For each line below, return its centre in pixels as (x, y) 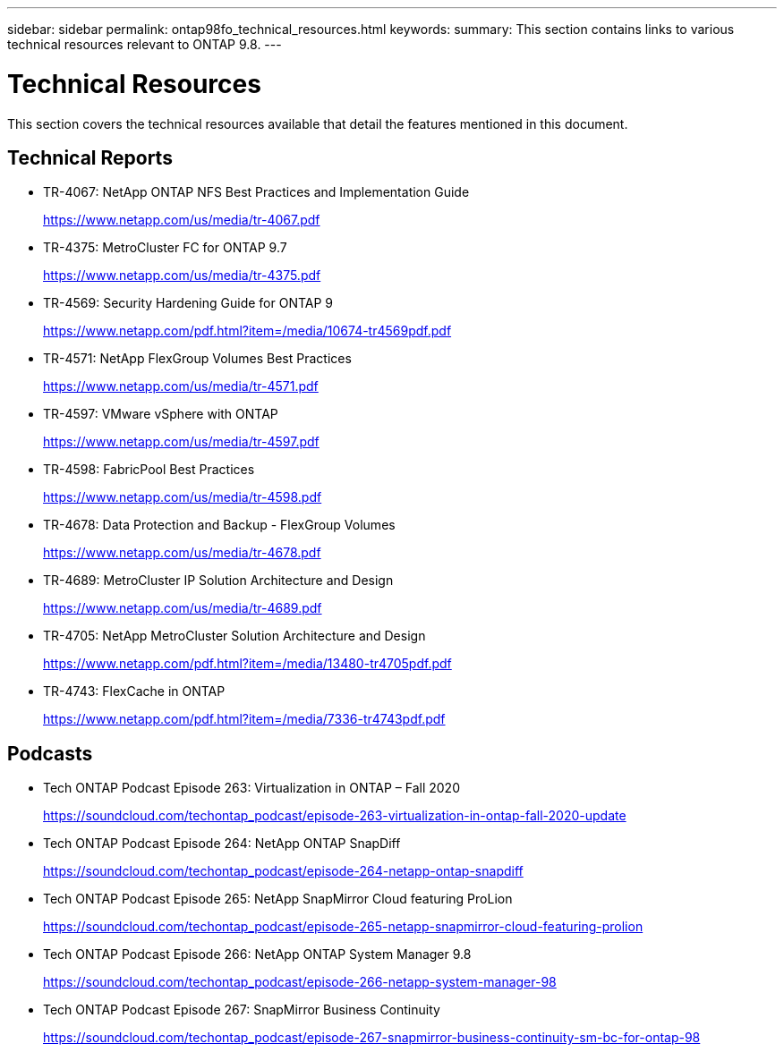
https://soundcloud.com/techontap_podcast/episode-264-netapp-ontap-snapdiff (283, 871)
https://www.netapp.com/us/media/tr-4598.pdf (183, 497)
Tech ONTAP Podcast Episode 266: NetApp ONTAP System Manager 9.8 (257, 954)
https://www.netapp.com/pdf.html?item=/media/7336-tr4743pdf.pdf (244, 719)
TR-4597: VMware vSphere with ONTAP (161, 414)
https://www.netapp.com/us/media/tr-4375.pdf (182, 276)
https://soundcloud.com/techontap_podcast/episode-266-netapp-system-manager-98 (300, 982)
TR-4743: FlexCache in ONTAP (134, 691)
